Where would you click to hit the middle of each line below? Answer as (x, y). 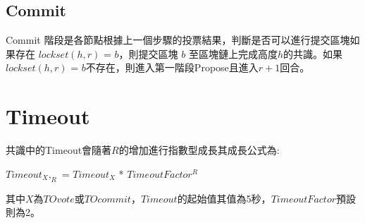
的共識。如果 (313, 53)
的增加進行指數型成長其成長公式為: (199, 150)
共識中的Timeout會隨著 (59, 150)
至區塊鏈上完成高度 (233, 53)
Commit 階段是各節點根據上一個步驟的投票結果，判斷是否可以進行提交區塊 (178, 40)
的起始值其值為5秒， (224, 198)
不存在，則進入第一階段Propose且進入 (172, 67)
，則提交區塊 (148, 53)
